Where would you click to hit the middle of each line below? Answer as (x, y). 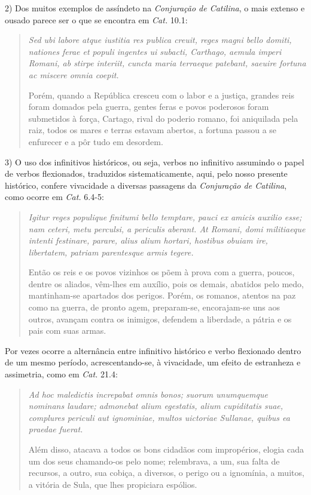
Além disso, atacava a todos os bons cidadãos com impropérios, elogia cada (166, 449)
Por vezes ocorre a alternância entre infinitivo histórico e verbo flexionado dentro (153, 350)
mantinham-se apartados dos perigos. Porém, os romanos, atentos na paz (162, 295)
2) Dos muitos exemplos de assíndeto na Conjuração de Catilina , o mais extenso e (155, 8)
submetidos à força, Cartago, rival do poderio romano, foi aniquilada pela (163, 118)
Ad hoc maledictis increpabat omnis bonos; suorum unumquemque (148, 394)
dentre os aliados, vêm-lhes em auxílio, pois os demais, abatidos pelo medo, (166, 283)
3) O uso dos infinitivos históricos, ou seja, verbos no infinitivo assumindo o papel (155, 162)
